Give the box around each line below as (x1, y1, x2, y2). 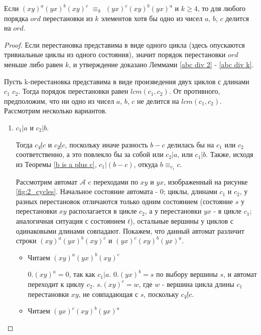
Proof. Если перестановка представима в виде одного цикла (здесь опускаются (4, 39, 245, 50)
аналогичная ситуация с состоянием (16, 215, 125, 226)
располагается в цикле (69, 206, 137, 216)
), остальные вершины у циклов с (130, 215, 234, 226)
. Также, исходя (206, 149, 253, 159)
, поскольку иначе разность (65, 139, 148, 149)
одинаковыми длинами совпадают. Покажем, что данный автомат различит (16, 225, 244, 236)
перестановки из (43, 13, 93, 23)
